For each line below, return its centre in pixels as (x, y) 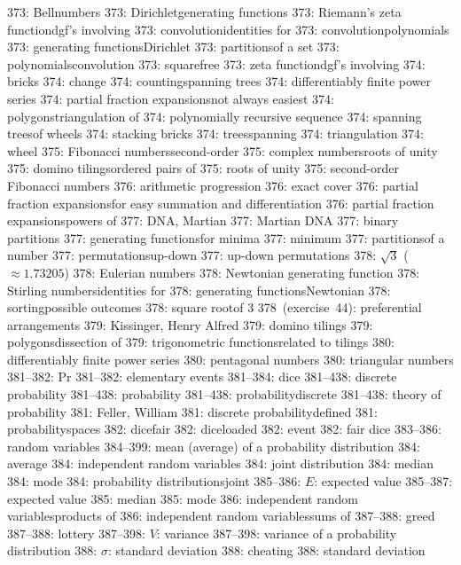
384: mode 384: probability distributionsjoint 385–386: (154, 481)
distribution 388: (52, 550)
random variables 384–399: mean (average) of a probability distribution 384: (214, 446)
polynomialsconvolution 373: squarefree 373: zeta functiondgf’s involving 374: (216, 63)
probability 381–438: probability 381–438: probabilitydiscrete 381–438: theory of (224, 394)
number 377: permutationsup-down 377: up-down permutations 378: (192, 255)
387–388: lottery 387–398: (76, 533)
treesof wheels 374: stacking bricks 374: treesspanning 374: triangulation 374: (216, 133)
